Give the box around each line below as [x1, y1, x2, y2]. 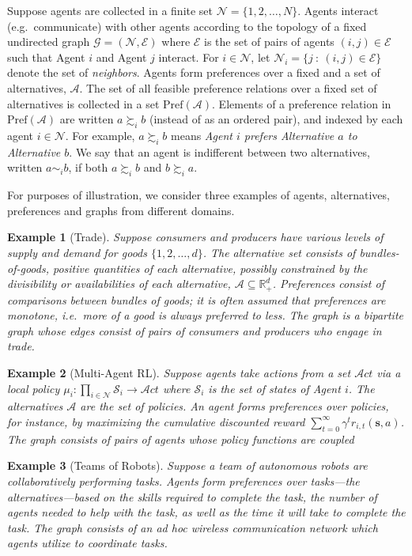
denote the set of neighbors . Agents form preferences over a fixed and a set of [7, 64, 380, 81]
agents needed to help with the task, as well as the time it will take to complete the [7, 504, 406, 520]
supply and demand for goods [7, 244, 147, 260]
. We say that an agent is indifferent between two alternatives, [69, 143, 370, 160]
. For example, [65, 127, 135, 143]
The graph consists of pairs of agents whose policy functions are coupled [7, 430, 354, 447]
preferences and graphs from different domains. [7, 202, 235, 218]
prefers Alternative [244, 127, 335, 143]
